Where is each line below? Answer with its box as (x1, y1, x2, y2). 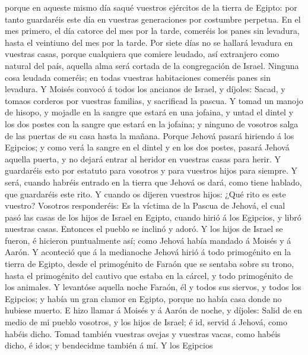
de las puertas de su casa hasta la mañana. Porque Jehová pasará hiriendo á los (5, 129, 294, 142)
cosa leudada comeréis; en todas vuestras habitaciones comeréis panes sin (5, 71, 271, 83)
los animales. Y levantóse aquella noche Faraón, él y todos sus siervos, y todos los (5, 281, 301, 293)
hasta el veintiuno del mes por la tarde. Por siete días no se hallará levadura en (5, 36, 293, 48)
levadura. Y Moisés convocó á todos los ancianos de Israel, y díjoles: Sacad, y (5, 83, 285, 95)
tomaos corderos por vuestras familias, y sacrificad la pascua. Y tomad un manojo (5, 94, 303, 106)
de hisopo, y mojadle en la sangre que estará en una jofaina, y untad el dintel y (5, 106, 294, 118)
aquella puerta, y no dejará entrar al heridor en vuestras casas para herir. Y (5, 152, 281, 165)
